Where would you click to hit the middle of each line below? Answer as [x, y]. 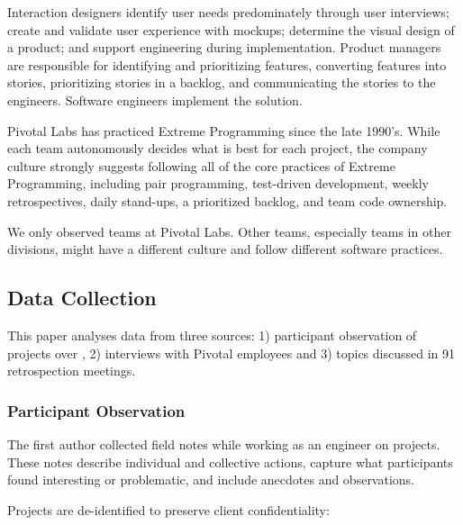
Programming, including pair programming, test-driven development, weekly [218, 183]
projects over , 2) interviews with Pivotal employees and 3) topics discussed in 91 [231, 353]
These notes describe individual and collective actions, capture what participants [230, 462]
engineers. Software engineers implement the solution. [155, 100]
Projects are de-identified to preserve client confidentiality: [168, 509]
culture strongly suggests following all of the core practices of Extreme [201, 165]
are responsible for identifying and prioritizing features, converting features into [227, 64]
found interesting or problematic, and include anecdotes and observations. [211, 480]
